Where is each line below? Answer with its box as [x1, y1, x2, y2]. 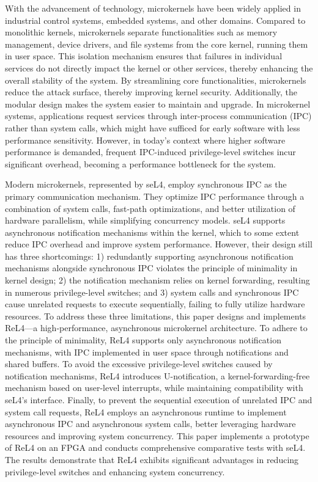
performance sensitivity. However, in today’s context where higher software [5, 133, 286, 146]
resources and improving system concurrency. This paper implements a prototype [5, 429, 309, 442]
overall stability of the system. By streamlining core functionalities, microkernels [5, 73, 306, 86]
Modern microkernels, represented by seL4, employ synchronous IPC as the [5, 178, 287, 191]
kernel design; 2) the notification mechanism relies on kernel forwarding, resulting [5, 274, 310, 287]
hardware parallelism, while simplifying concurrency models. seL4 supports [5, 214, 286, 227]
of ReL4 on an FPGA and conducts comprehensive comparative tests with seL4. [5, 441, 306, 454]
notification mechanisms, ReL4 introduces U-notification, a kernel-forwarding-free [5, 369, 310, 382]
